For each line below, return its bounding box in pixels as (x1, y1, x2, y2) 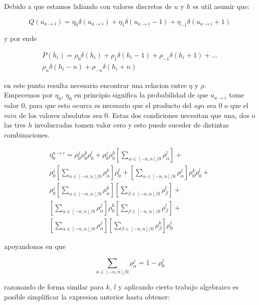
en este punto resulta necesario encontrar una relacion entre (4, 79, 187, 90)
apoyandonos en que (4, 240, 66, 251)
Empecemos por (4, 89, 53, 100)
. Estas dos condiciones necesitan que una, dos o (108, 109, 256, 120)
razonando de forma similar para (4, 281, 104, 291)
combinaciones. (4, 129, 50, 139)
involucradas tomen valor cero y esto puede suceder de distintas (34, 119, 229, 130)
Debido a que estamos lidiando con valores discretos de (4, 1, 172, 11)
